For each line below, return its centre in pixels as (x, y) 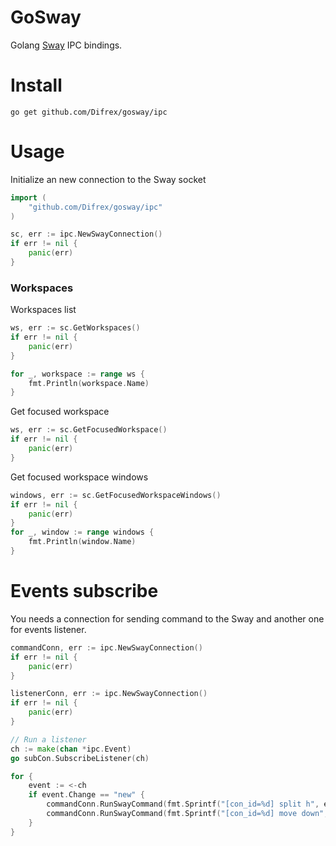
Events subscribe (84, 591)
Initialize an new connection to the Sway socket (108, 179)
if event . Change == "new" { (86, 795)
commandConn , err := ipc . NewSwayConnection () (106, 647)
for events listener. (48, 629)
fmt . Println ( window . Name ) (82, 542)
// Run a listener (48, 739)
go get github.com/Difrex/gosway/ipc (89, 112)
